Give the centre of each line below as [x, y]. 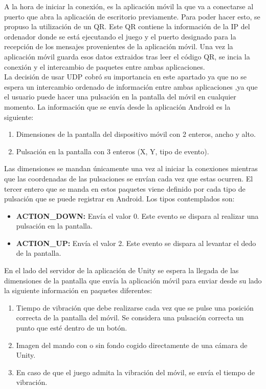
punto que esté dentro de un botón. [72, 328]
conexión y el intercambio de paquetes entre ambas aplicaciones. [105, 66]
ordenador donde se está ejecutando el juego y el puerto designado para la [120, 36]
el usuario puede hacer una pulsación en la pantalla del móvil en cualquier [120, 97]
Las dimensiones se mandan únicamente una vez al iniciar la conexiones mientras [131, 168]
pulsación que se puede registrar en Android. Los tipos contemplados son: [119, 199]
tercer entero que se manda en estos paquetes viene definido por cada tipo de [125, 188]
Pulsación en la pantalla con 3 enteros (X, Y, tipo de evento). [113, 151]
